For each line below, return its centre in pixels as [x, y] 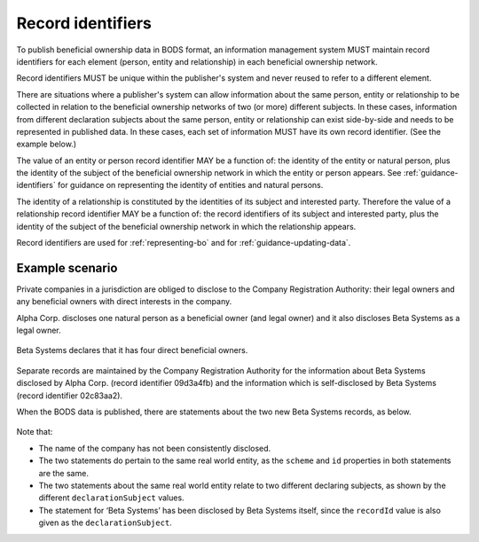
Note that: [35, 432]
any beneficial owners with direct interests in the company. [124, 302]
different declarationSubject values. [112, 498]
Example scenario [67, 267]
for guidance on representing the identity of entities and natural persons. [191, 185]
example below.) [47, 144]
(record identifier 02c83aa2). [70, 396]
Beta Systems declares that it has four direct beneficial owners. [132, 350]
